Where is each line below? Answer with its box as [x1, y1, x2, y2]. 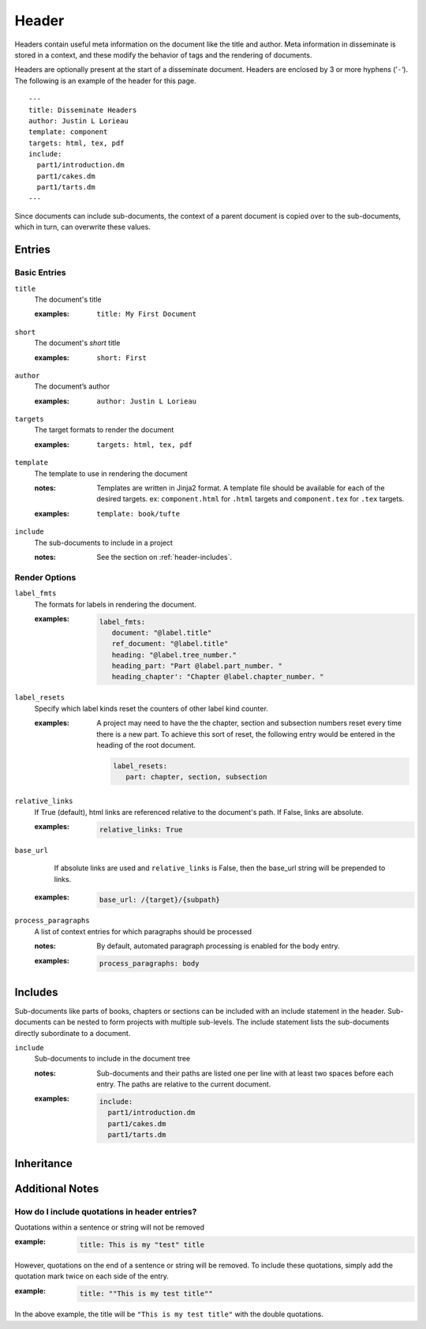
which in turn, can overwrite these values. [14, 222, 151, 232]
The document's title [34, 295, 102, 304]
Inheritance [14, 1157, 73, 1170]
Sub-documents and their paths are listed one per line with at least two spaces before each [96, 1068, 394, 1078]
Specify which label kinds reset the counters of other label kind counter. [34, 704, 268, 713]
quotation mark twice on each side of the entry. [14, 1271, 169, 1281]
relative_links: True [99, 825, 183, 834]
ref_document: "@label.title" [111, 640, 229, 648]
